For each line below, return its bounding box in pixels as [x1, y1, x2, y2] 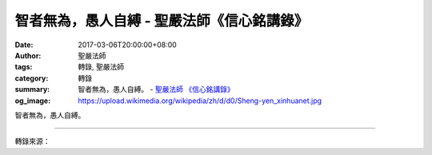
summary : [14, 85, 50, 94]
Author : [14, 50, 42, 60]
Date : [14, 40, 34, 50]
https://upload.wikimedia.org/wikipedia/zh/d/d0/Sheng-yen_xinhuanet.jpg [78, 96, 322, 105]
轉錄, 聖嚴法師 [78, 62, 124, 72]
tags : [14, 62, 33, 72]
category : [14, 73, 49, 83]
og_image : [14, 96, 51, 105]
